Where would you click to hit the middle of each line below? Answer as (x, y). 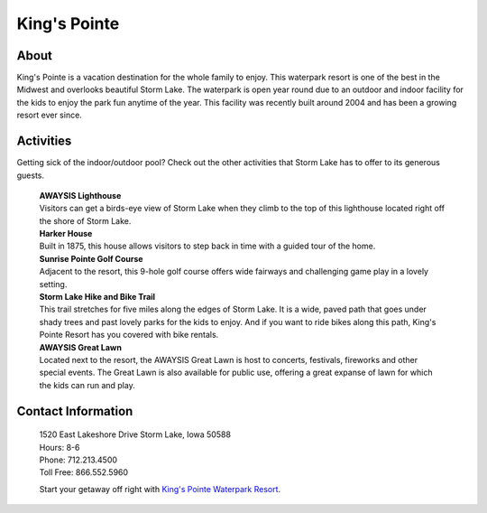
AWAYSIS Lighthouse (80, 195)
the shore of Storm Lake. (85, 220)
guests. (31, 175)
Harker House (66, 234)
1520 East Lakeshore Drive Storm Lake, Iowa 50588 (135, 434)
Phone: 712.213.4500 (78, 460)
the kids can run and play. (87, 385)
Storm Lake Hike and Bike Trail (97, 297)
